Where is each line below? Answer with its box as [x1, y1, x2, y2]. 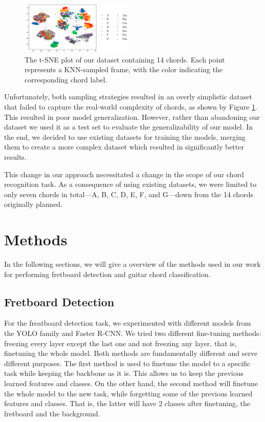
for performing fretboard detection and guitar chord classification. [4, 268, 211, 279]
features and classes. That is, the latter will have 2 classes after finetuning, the [4, 398, 250, 409]
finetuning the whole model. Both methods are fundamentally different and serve [4, 348, 258, 358]
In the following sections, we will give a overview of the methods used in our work [4, 259, 261, 269]
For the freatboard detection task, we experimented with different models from [4, 318, 251, 328]
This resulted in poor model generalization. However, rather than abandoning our [4, 111, 260, 122]
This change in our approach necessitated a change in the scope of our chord [4, 168, 244, 179]
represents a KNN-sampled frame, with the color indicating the [25, 64, 223, 75]
